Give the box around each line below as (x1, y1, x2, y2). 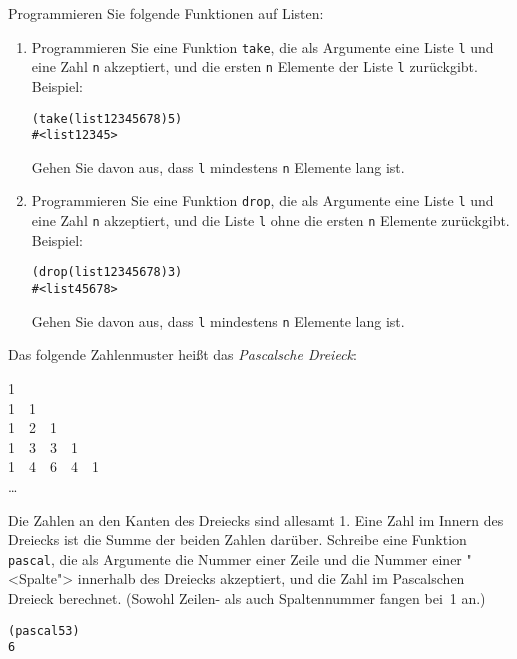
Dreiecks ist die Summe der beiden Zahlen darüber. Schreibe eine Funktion (8, 529, 467, 550)
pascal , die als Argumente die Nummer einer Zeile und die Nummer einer (8, 548, 462, 569)
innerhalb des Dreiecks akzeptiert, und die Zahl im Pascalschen (77, 568, 465, 589)
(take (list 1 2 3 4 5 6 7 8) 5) (31, 111, 183, 126)
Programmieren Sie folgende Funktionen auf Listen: (8, 3, 324, 23)
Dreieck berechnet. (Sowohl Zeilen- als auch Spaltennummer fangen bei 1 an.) (8, 587, 486, 608)
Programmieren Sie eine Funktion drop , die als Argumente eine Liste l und (31, 190, 494, 211)
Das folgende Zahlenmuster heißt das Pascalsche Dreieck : (8, 344, 357, 365)
